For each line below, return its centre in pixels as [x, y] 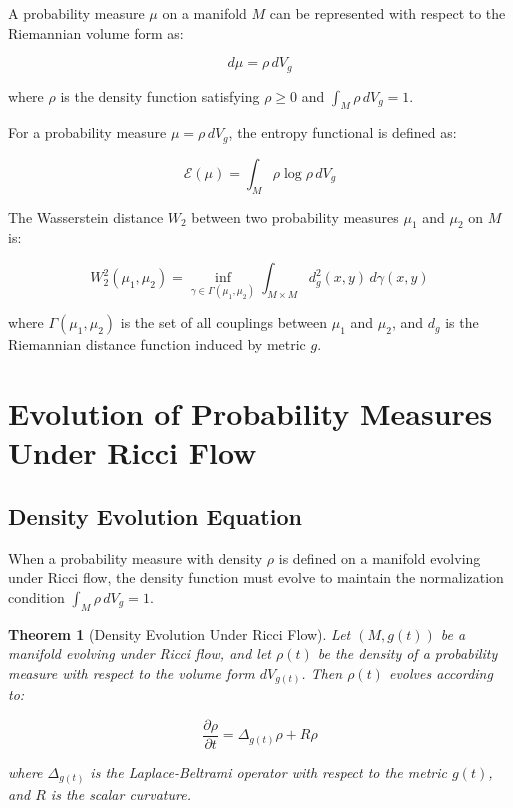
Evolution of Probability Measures [250, 413]
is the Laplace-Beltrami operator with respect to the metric [268, 772]
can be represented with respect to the [387, 13]
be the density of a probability [407, 653]
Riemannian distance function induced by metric [157, 344]
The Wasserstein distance [86, 216]
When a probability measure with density [135, 557]
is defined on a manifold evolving [379, 557]
